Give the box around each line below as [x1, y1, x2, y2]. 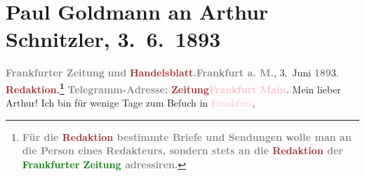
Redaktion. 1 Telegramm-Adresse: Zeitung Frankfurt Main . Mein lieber [6, 79, 341, 96]
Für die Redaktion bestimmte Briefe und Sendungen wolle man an [22, 129, 352, 144]
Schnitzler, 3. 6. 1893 [6, 25, 221, 53]
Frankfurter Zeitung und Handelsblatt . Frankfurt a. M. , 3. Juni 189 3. [6, 65, 339, 80]
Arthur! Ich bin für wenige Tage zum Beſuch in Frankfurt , [6, 95, 255, 110]
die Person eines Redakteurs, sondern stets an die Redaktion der [22, 143, 343, 158]
